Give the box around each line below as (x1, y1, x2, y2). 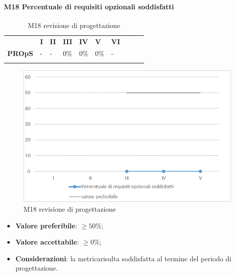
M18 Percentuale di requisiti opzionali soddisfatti (4, 1, 174, 11)
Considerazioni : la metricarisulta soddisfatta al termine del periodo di (15, 253, 232, 263)
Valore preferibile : (15, 220, 77, 230)
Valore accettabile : (15, 237, 79, 247)
